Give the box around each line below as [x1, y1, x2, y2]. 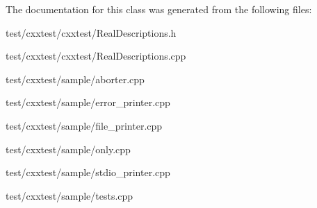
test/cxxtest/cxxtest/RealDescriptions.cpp [6, 49, 186, 63]
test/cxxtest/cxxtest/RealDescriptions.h [6, 25, 177, 40]
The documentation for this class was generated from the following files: [6, 2, 312, 16]
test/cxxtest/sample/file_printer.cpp [6, 118, 163, 132]
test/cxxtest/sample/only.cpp [6, 141, 131, 156]
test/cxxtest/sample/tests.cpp [6, 188, 133, 202]
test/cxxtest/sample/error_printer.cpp [6, 95, 170, 110]
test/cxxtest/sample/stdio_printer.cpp [6, 165, 170, 180]
